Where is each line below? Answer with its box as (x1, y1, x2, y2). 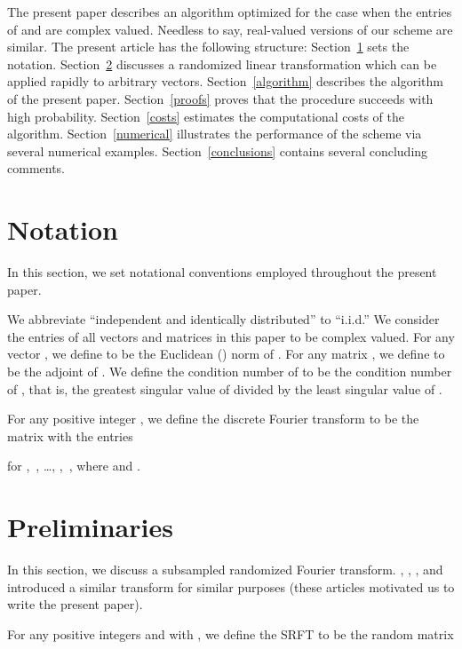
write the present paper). (7, 595, 143, 613)
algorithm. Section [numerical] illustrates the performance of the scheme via (7, 124, 422, 143)
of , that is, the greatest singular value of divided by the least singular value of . (7, 379, 442, 398)
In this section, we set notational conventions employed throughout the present (7, 263, 437, 281)
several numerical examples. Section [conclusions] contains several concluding (7, 141, 428, 160)
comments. (7, 159, 66, 178)
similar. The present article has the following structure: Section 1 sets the (7, 37, 410, 56)
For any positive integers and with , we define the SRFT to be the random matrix (7, 624, 454, 643)
